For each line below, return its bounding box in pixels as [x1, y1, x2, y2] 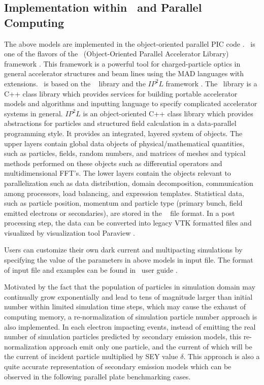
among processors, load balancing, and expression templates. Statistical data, [4, 187, 244, 198]
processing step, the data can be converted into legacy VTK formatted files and [4, 217, 252, 228]
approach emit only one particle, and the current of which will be [49, 341, 252, 351]
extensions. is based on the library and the [4, 78, 146, 88]
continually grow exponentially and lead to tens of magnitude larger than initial [4, 291, 253, 302]
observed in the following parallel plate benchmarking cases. [4, 371, 191, 381]
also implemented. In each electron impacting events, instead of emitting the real [4, 321, 256, 332]
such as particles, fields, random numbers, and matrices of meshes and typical [4, 148, 246, 158]
